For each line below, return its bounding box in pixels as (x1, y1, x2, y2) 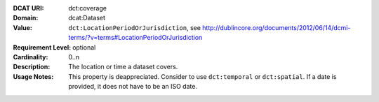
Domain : (13, 14, 39, 22)
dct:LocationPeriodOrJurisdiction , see (68, 23, 201, 31)
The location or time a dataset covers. (68, 63, 178, 71)
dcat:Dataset (68, 14, 105, 22)
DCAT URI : (13, 4, 45, 12)
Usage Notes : (13, 72, 54, 80)
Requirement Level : (13, 43, 72, 52)
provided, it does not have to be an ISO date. (68, 82, 198, 91)
